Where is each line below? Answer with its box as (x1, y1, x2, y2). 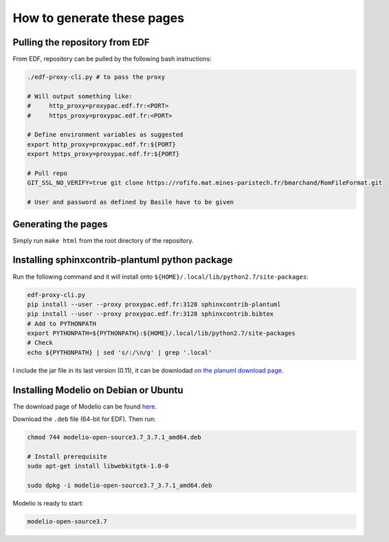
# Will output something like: (27, 92, 133, 100)
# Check (27, 339, 53, 347)
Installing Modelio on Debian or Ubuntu (12, 384, 184, 395)
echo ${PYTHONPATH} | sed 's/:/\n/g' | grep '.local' (27, 348, 212, 356)
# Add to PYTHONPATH (27, 320, 96, 327)
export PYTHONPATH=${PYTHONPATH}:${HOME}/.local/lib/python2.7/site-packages (27, 329, 296, 337)
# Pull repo (27, 169, 68, 177)
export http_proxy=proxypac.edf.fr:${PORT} (27, 140, 177, 148)
